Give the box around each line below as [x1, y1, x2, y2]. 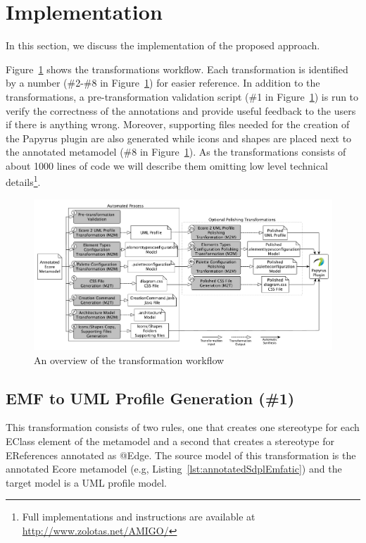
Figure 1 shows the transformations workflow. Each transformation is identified [6, 61, 348, 76]
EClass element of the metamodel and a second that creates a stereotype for [6, 433, 334, 448]
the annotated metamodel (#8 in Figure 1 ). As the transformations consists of [6, 144, 346, 159]
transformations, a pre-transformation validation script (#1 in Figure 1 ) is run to [6, 89, 359, 104]
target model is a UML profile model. [6, 475, 168, 489]
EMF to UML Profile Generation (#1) [6, 387, 295, 408]
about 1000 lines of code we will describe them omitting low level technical [6, 158, 328, 173]
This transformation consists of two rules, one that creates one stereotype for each [6, 420, 360, 435]
